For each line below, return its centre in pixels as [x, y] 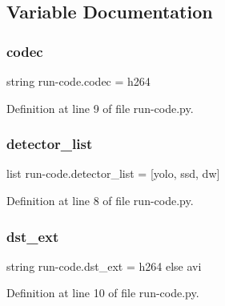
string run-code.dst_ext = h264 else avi [104, 266]
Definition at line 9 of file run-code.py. [100, 108]
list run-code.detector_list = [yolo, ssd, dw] [113, 173]
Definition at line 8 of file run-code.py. [100, 200]
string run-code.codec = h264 [78, 81]
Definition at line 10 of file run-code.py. [103, 293]
